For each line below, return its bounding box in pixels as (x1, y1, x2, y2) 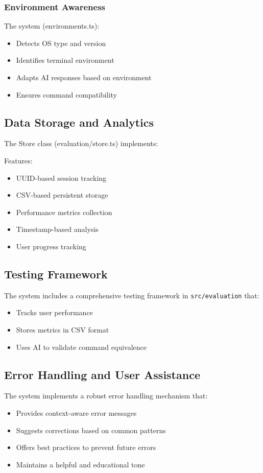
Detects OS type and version (16, 37, 106, 48)
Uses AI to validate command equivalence (16, 341, 147, 352)
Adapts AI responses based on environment (16, 72, 152, 82)
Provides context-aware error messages (16, 407, 137, 418)
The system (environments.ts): (4, 20, 100, 31)
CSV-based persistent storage (16, 190, 108, 200)
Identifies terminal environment (16, 55, 114, 65)
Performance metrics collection (16, 206, 112, 217)
